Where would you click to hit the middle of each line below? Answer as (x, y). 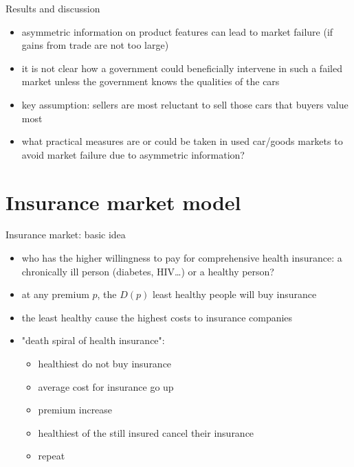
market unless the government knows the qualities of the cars (151, 81)
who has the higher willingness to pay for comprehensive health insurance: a (182, 258)
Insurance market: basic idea (66, 235)
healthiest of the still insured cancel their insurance (146, 432)
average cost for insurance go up (106, 386)
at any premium (55, 294)
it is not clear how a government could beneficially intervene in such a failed (182, 68)
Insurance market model (123, 202)
